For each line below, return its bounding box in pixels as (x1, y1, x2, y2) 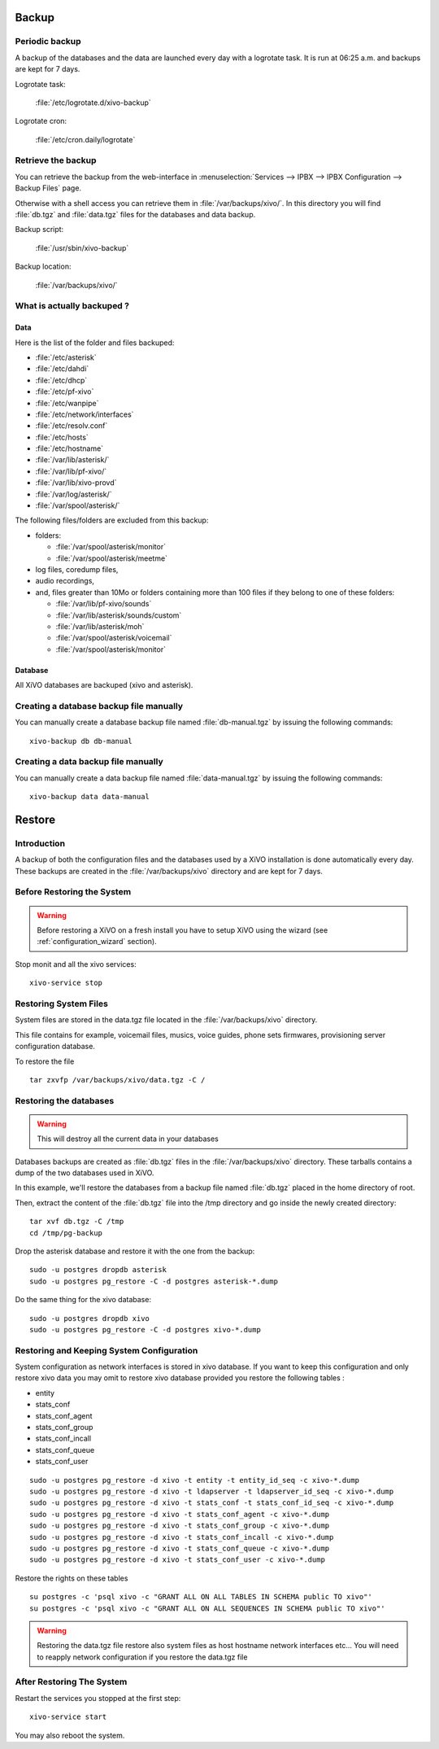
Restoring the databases (15, 1095, 115, 1106)
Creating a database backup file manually (15, 700, 183, 711)
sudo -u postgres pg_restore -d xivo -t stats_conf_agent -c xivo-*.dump (29, 1510, 330, 1519)
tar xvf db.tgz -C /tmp (29, 1217, 124, 1226)
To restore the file (15, 1056, 75, 1066)
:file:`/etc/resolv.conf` (35, 421, 108, 431)
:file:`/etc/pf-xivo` (35, 387, 94, 396)
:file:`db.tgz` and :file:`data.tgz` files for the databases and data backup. (15, 210, 256, 220)
